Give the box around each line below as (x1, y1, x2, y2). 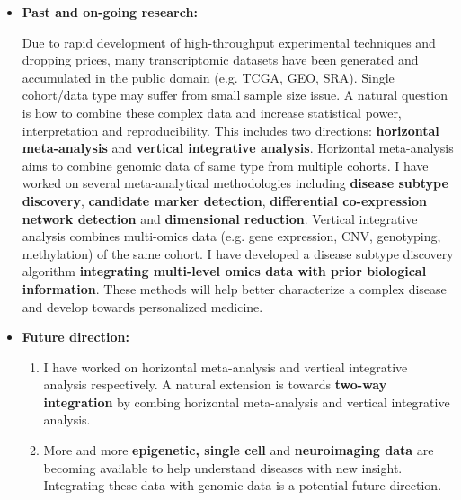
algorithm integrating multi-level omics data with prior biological (22, 262, 427, 281)
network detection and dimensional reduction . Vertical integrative (22, 209, 418, 228)
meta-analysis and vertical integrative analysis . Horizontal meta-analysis (22, 138, 454, 157)
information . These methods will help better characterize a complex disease (22, 279, 447, 298)
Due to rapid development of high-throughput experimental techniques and (22, 32, 436, 51)
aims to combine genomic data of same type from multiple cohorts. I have (22, 156, 429, 174)
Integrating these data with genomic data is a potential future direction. (43, 476, 442, 495)
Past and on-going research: (22, 3, 198, 21)
